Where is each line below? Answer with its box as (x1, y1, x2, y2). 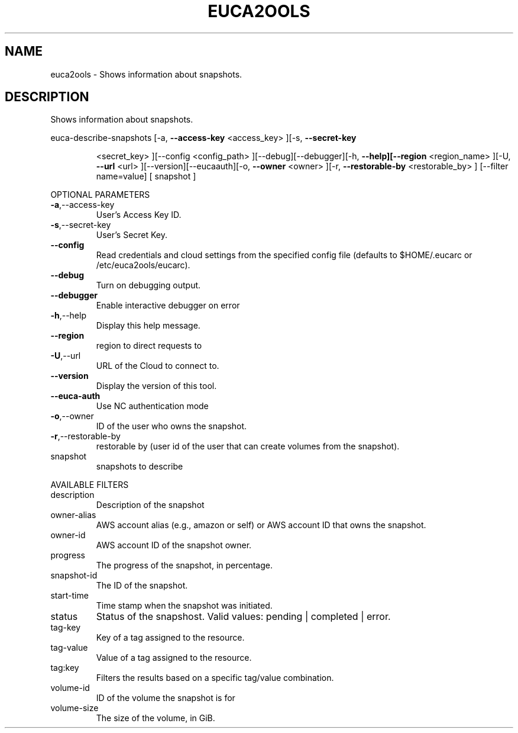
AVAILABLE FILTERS (50, 480, 129, 490)
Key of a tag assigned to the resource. (96, 632, 245, 643)
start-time (50, 590, 89, 601)
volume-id (50, 683, 90, 693)
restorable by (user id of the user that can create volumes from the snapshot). (96, 441, 400, 452)
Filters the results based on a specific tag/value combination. (96, 673, 334, 683)
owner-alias (50, 510, 96, 520)
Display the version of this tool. (96, 381, 217, 391)
